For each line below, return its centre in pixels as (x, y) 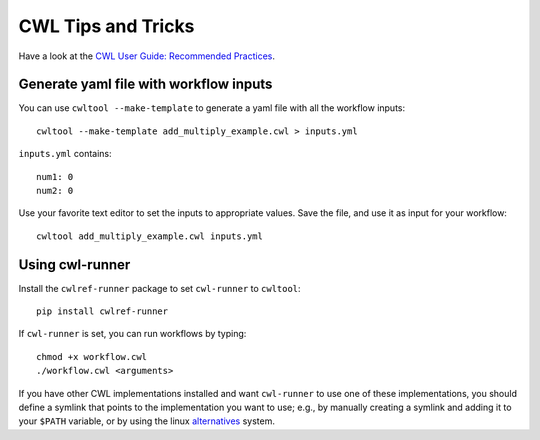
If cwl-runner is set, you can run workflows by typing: (132, 334)
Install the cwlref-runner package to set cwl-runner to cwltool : (159, 288)
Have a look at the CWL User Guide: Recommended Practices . (146, 56)
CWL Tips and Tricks (106, 26)
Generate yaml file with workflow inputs (145, 84)
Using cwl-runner (74, 264)
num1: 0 (55, 176)
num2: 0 (55, 191)
